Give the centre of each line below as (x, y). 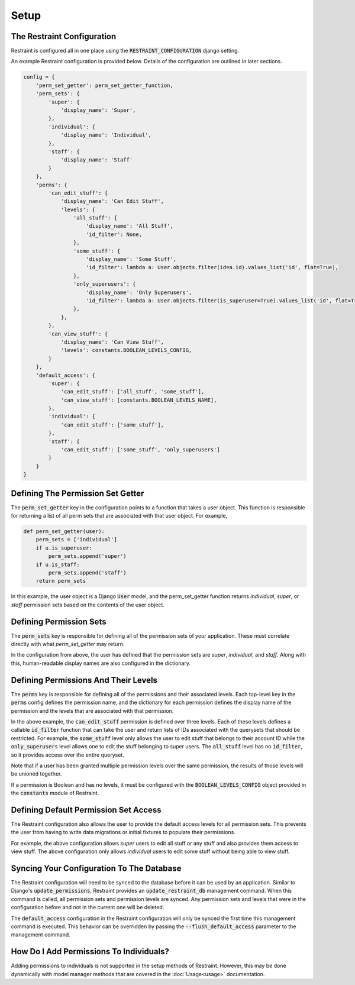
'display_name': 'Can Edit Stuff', (112, 201)
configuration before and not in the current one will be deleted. (88, 908)
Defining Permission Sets (59, 621)
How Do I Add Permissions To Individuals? (90, 952)
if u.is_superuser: (64, 548)
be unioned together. (36, 774)
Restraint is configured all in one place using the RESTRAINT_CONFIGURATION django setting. (125, 51)
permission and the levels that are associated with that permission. (92, 711)
